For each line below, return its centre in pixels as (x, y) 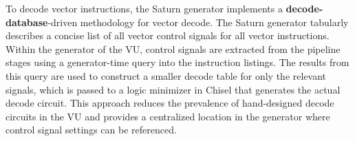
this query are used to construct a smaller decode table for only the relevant (166, 75)
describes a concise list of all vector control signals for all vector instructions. (168, 35)
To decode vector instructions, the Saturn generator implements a (144, 8)
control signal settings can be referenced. (91, 130)
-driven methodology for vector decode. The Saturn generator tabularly (198, 22)
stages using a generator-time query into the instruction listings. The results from (177, 62)
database (27, 22)
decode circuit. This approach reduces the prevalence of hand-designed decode (170, 103)
